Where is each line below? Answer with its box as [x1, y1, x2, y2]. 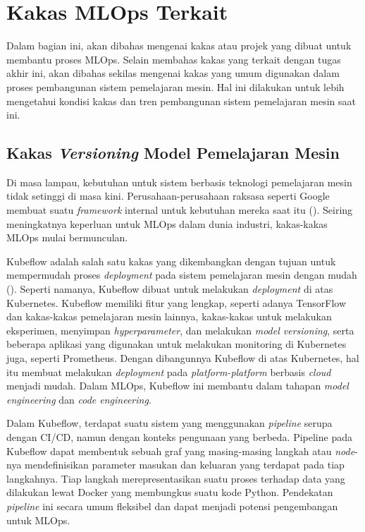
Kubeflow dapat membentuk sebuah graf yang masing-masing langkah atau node [6, 443, 355, 458]
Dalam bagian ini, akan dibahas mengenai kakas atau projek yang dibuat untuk [6, 38, 352, 53]
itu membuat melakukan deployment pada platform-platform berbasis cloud [6, 364, 331, 379]
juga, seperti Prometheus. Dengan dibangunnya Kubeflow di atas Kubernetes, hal [6, 351, 359, 365]
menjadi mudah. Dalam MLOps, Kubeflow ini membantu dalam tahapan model [6, 378, 349, 393]
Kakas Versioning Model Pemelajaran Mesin [6, 142, 340, 164]
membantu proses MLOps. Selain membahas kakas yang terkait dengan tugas [6, 52, 341, 66]
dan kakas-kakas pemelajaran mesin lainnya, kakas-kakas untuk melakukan [6, 309, 332, 324]
